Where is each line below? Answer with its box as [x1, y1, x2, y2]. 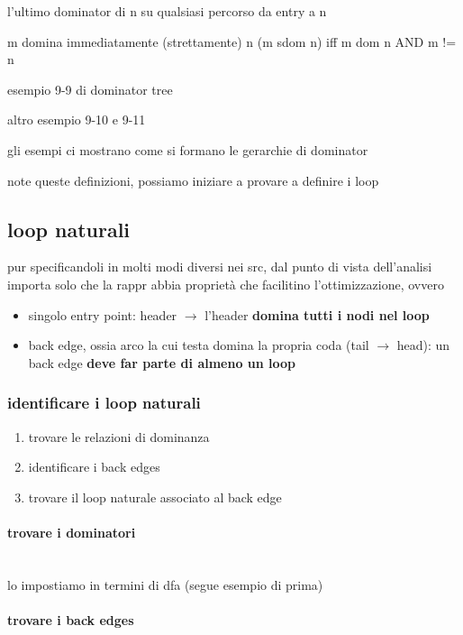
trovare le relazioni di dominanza [28, 427, 210, 446]
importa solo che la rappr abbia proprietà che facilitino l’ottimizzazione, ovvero [7, 274, 444, 293]
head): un [396, 336, 450, 354]
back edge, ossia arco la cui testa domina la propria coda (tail [28, 336, 369, 354]
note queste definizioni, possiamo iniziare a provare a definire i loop [7, 170, 379, 189]
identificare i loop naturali [7, 391, 201, 414]
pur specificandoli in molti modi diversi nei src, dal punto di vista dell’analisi [7, 257, 432, 276]
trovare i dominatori [7, 522, 136, 541]
